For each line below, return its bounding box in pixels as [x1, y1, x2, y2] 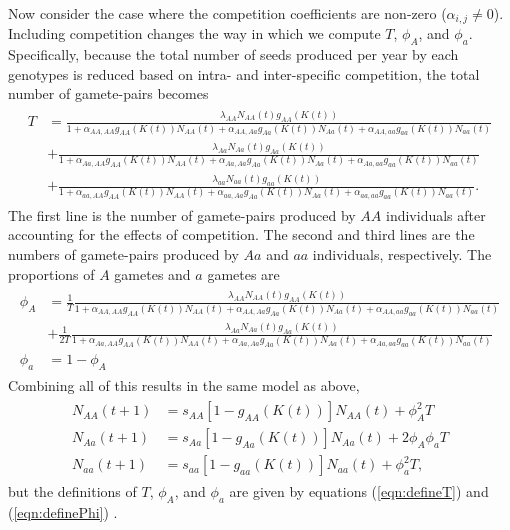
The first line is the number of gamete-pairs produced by [8, 204, 356, 225]
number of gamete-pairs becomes [8, 83, 209, 104]
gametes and [114, 263, 191, 284]
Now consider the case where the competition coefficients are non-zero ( [8, 3, 447, 23]
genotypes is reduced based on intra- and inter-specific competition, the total [8, 63, 480, 84]
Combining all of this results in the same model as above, [8, 374, 360, 395]
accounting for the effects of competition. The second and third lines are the [8, 224, 475, 245]
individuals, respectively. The [312, 243, 492, 264]
